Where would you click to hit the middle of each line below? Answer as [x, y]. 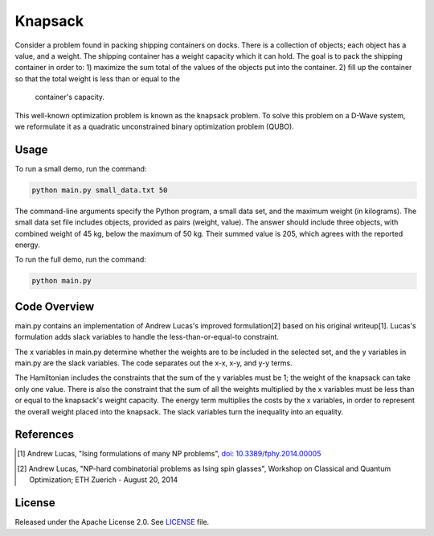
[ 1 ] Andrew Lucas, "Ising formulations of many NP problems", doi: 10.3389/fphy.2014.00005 [169, 454]
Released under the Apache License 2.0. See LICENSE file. [112, 522]
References [44, 435]
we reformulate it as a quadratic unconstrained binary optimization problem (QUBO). [155, 126]
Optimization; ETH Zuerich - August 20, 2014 [104, 480]
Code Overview [55, 306]
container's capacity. [70, 97]
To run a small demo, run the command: [81, 168]
